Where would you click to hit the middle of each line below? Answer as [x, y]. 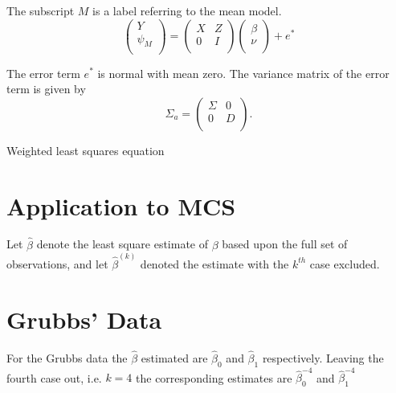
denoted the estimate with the [214, 263]
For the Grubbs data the [67, 357]
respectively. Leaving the [323, 357]
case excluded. [345, 263]
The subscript [41, 10]
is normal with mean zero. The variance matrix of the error [243, 73]
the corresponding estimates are [214, 377]
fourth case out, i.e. [54, 377]
